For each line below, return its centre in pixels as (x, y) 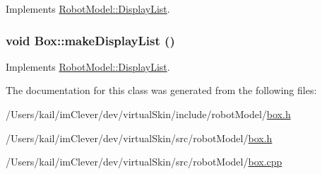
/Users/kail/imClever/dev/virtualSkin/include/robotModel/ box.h (148, 114)
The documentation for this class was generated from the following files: (161, 90)
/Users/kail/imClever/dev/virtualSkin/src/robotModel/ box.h (139, 138)
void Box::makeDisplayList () (90, 40)
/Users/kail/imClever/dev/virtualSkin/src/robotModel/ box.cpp (144, 162)
